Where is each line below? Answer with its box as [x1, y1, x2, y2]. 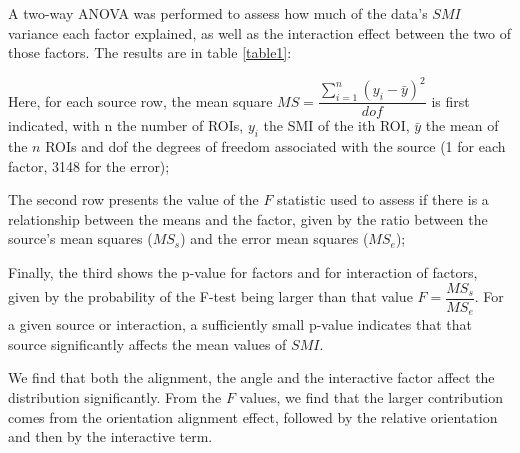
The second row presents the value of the [8, 189, 259, 210]
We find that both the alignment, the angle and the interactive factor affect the [8, 367, 495, 388]
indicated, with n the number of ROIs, [8, 115, 244, 136]
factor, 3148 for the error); [8, 155, 170, 176]
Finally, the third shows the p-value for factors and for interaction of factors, [8, 262, 478, 283]
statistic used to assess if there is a [277, 189, 489, 210]
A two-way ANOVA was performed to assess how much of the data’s [8, 3, 428, 23]
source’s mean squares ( [8, 228, 153, 249]
